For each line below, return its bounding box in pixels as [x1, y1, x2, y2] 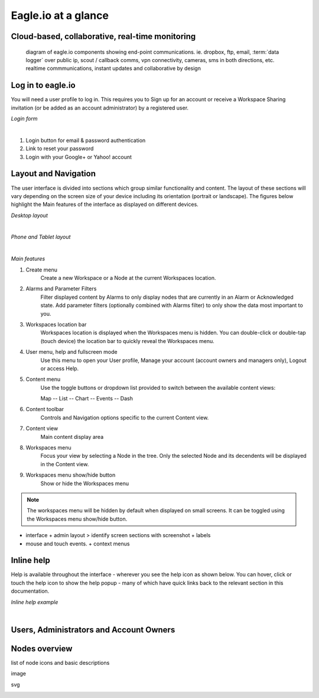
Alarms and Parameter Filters [25, 285, 97, 292]
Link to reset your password [25, 145, 94, 152]
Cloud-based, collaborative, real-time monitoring [11, 31, 196, 41]
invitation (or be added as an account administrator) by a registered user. [11, 104, 189, 111]
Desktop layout [11, 212, 48, 219]
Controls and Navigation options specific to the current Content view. [40, 414, 209, 421]
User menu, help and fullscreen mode [25, 348, 118, 356]
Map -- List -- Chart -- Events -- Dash [40, 395, 133, 402]
